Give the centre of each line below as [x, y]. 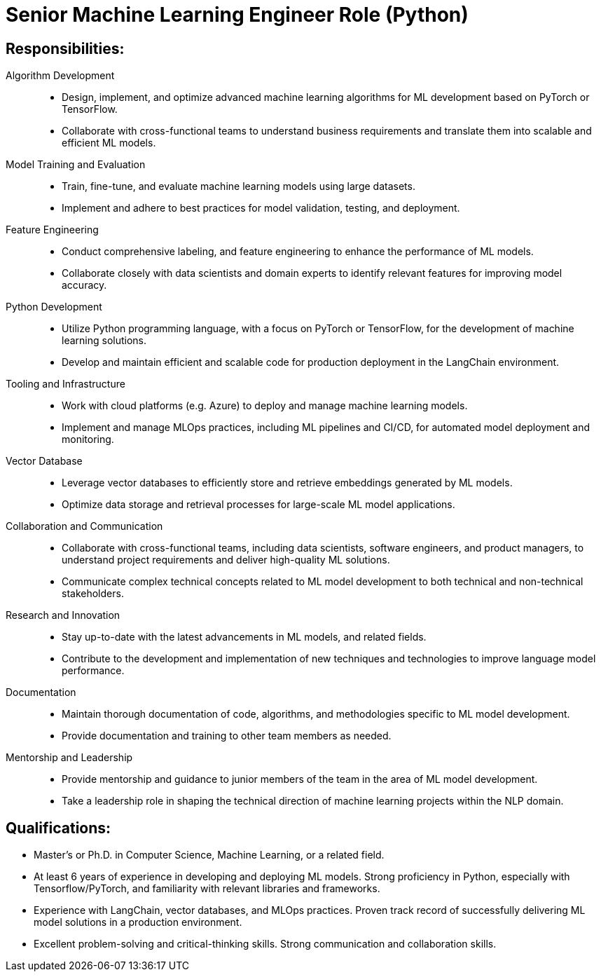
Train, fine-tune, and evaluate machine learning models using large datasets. [239, 186]
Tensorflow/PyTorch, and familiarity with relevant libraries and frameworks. [207, 889]
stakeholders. [93, 594]
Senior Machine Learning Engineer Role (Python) [237, 15]
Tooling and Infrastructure [65, 384]
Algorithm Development [60, 76]
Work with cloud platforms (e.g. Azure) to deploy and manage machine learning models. [265, 406]
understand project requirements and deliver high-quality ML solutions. [226, 560]
